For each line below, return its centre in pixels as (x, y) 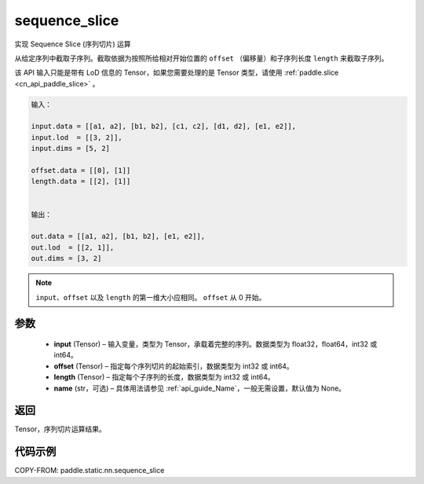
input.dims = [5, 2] (70, 148)
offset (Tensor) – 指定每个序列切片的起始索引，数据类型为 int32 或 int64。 (174, 366)
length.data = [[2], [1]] (81, 181)
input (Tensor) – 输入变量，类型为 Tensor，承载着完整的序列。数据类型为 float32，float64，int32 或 (216, 344)
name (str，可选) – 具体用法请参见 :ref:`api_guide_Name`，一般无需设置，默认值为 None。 (199, 388)
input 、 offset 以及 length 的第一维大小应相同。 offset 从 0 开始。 (151, 297)
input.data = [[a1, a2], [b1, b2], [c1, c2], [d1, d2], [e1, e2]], (164, 126)
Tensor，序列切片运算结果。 (60, 429)
